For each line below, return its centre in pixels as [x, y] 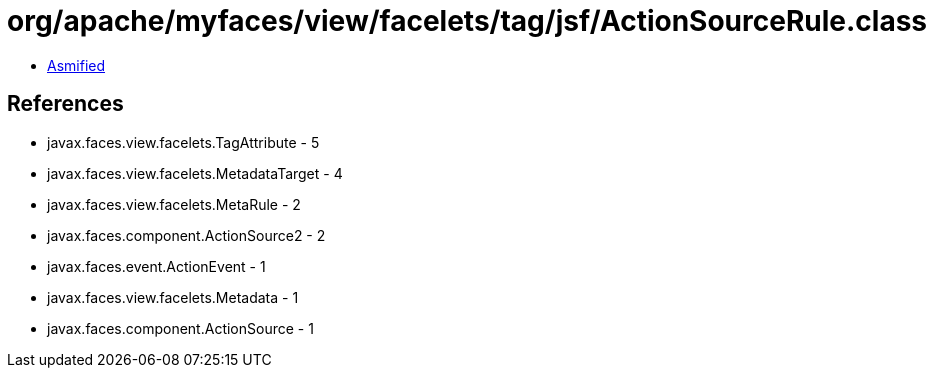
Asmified [76, 65]
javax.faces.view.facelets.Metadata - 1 [173, 297]
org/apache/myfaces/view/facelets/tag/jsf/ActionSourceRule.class [467, 21]
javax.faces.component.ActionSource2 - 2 [186, 235]
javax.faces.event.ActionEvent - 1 [156, 266]
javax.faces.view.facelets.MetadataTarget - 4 [195, 173]
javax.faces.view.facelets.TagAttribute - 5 [183, 142]
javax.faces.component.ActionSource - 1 [180, 328]
